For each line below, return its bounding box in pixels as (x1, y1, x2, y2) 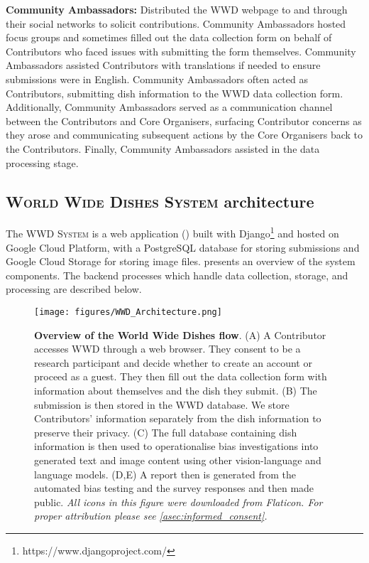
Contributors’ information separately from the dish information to (34, 411, 321, 426)
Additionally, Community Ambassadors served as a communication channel (6, 100, 333, 114)
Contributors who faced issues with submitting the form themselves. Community (6, 43, 356, 58)
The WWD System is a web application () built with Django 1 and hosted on (6, 224, 339, 240)
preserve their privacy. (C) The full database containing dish (34, 424, 297, 439)
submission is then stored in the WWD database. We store (34, 397, 290, 412)
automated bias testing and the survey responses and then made (34, 481, 314, 495)
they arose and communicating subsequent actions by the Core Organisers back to (6, 127, 363, 142)
